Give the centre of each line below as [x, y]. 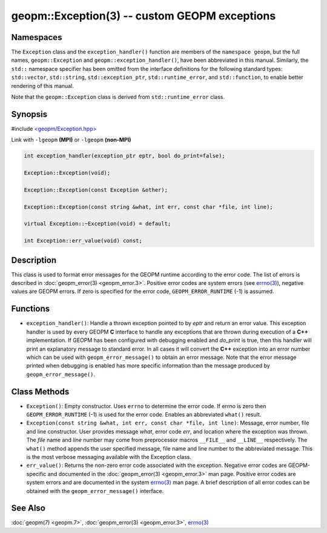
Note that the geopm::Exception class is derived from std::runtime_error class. [118, 97]
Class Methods [40, 391]
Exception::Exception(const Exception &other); [96, 190]
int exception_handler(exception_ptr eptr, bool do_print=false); [124, 156]
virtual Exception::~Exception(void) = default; [97, 224]
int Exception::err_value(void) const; [83, 241]
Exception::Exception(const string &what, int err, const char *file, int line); [149, 207]
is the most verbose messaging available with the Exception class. [109, 457]
